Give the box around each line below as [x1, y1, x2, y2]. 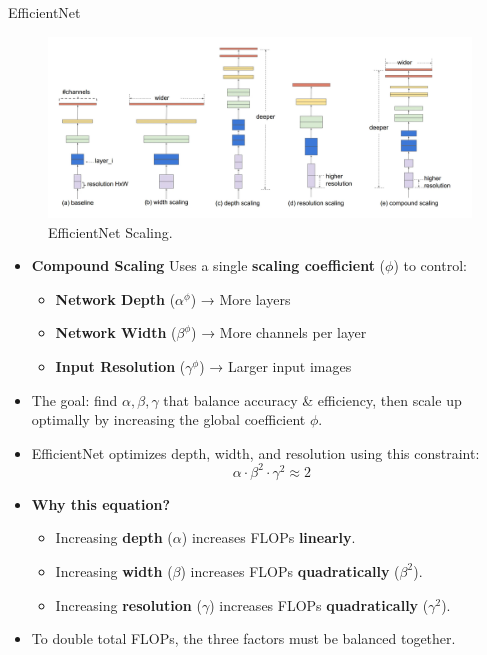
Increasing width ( [55, 560, 173, 581]
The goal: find [31, 389, 118, 410]
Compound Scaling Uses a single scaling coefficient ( [31, 255, 386, 276]
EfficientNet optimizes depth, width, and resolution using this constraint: [31, 442, 480, 463]
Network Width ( [55, 322, 177, 343]
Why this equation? [31, 493, 171, 514]
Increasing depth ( [55, 527, 173, 548]
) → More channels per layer [191, 322, 367, 343]
